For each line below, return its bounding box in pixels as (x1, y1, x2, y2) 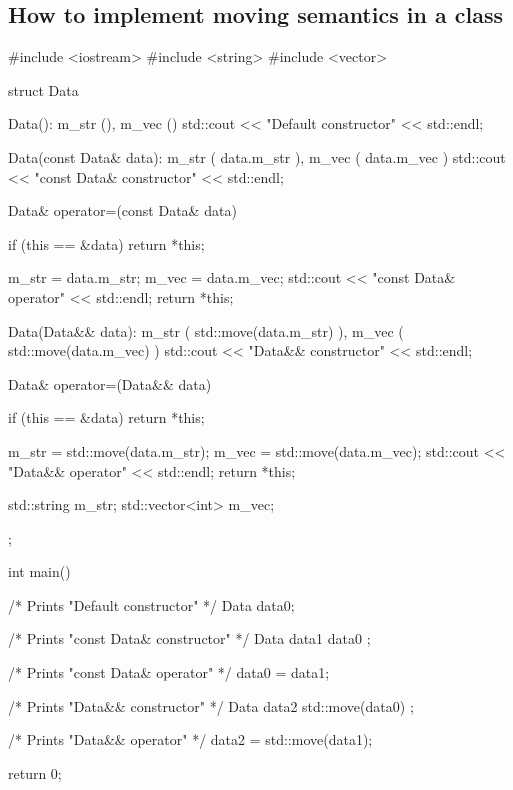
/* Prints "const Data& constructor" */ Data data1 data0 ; (8, 628, 371, 649)
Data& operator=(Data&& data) (8, 373, 212, 394)
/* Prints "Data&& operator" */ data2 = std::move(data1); (8, 729, 373, 750)
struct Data (8, 79, 79, 100)
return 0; (8, 762, 62, 783)
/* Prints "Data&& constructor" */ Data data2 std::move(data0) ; (8, 695, 414, 716)
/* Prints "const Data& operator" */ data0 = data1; (8, 662, 330, 683)
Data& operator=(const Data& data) (8, 200, 237, 221)
